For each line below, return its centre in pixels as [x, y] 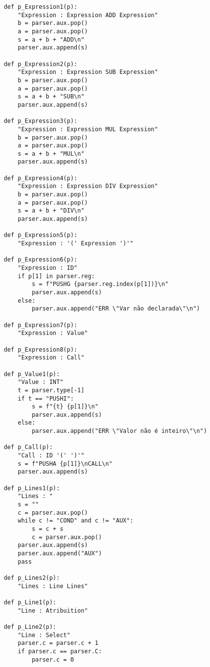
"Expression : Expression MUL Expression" [88, 129]
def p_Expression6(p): [40, 260]
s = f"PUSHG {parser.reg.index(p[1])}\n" [100, 284]
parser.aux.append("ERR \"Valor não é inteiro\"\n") [119, 431]
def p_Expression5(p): [40, 235]
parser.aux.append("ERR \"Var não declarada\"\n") [116, 309]
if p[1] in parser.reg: [56, 276]
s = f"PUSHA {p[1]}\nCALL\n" [65, 464]
